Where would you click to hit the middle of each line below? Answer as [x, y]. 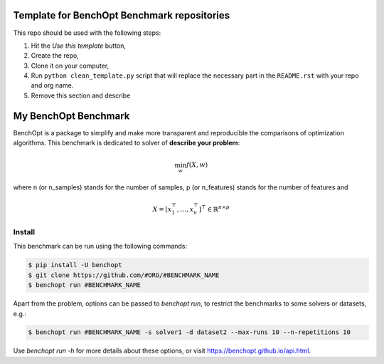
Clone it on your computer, [70, 66]
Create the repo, [55, 56]
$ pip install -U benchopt [75, 265]
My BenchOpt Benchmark [71, 116]
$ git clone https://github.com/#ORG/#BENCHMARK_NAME [124, 275]
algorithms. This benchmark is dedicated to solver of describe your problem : [127, 143]
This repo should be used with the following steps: [87, 33]
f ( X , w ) [197, 165]
